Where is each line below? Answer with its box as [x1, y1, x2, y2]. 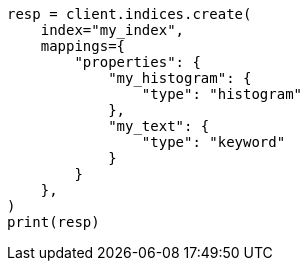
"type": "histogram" [141, 86, 303, 102]
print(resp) [7, 214, 100, 230]
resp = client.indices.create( [7, 6, 252, 22]
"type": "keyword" [141, 134, 286, 150]
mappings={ [40, 38, 126, 54]
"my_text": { [108, 118, 210, 134]
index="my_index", [40, 22, 185, 38]
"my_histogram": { [108, 70, 252, 86]
